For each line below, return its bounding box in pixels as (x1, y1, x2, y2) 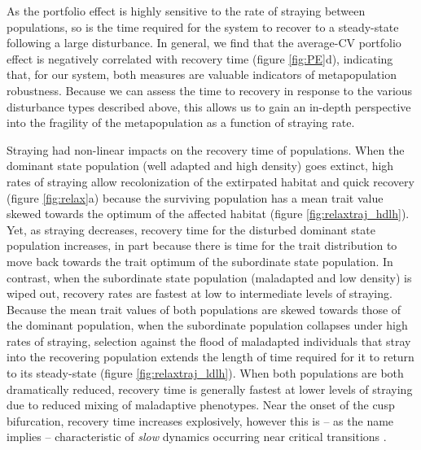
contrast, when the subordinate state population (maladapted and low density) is (7, 269, 412, 286)
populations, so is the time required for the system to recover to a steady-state (7, 18, 399, 35)
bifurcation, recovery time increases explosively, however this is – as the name (7, 412, 394, 429)
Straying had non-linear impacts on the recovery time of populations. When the (7, 141, 405, 158)
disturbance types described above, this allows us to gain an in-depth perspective (7, 98, 411, 115)
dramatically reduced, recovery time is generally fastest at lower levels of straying (7, 380, 413, 397)
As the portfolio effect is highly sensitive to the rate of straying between (7, 2, 366, 19)
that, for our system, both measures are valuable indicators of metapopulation (7, 66, 397, 83)
